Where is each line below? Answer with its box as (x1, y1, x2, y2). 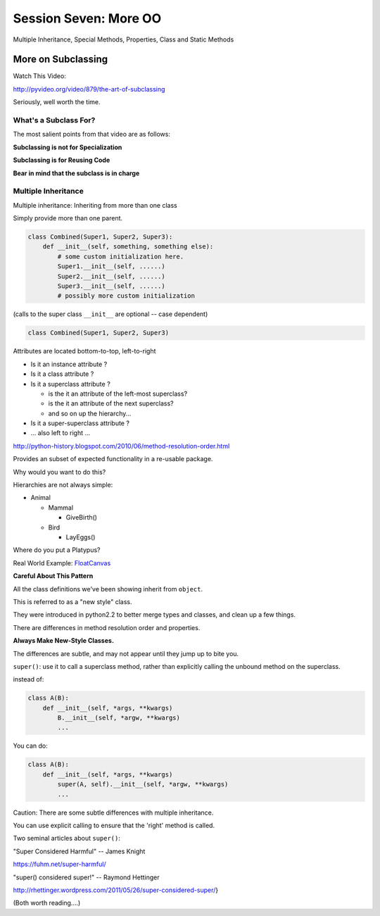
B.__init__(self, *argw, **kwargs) (57, 714, 181, 722)
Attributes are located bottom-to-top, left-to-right (13, 347, 156, 356)
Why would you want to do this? (13, 468, 106, 476)
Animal (30, 494, 51, 502)
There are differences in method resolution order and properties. (13, 623, 201, 632)
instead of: (13, 675, 44, 684)
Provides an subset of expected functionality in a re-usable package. (13, 455, 213, 463)
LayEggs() (65, 533, 96, 541)
